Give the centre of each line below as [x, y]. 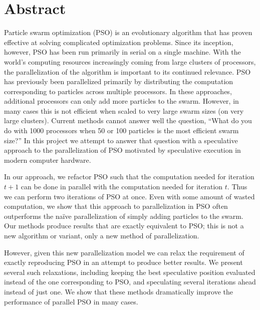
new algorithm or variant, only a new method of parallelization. [102, 235]
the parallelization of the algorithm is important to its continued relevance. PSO [127, 71]
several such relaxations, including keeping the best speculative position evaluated [130, 272]
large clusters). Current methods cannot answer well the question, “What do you [128, 120]
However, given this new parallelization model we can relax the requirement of [124, 252]
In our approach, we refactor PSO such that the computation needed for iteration [129, 177]
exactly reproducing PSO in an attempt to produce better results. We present [123, 262]
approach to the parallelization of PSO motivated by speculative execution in [122, 150]
